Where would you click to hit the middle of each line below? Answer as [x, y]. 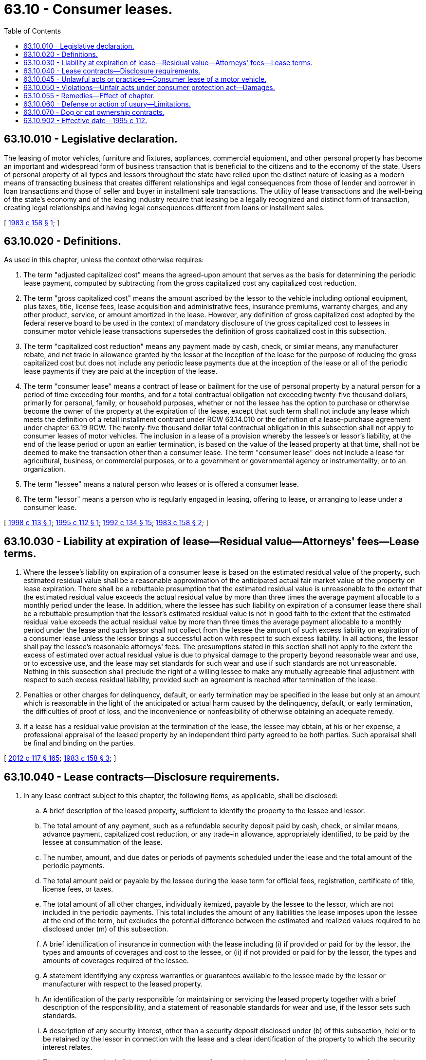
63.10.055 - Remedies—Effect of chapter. [89, 95]
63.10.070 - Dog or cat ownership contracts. [94, 112]
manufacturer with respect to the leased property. [123, 984]
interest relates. [68, 1047]
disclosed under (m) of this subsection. [106, 929]
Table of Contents [33, 31]
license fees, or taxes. [78, 889]
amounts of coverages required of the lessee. [116, 961]
